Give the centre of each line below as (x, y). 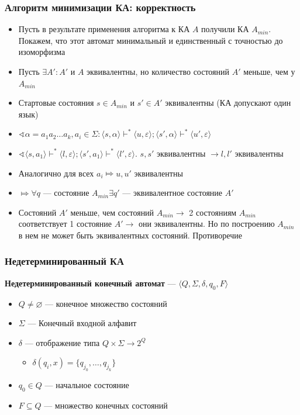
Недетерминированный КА (64, 261)
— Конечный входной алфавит (82, 323)
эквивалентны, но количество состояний (158, 71)
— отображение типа (62, 342)
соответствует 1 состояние (65, 224)
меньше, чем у (269, 71)
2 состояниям (213, 212)
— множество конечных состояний (106, 405)
